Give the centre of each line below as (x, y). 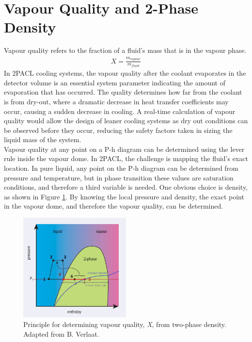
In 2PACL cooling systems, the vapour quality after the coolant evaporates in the (125, 73)
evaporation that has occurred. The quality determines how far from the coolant (123, 92)
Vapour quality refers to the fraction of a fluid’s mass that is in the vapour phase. (125, 50)
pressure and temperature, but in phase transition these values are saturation (119, 177)
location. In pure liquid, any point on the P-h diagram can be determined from (121, 168)
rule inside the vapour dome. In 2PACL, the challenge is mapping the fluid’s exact (126, 158)
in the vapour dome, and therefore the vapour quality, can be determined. (114, 206)
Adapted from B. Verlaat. (61, 334)
